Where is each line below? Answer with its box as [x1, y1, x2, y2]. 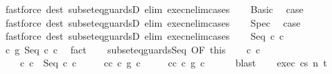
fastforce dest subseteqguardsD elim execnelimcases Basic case [5, 2, 304, 16]
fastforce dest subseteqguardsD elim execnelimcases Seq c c [5, 29, 284, 43]
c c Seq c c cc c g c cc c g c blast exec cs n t [19, 56, 327, 70]
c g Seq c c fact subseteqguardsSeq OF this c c [5, 42, 261, 56]
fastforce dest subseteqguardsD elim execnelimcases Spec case [5, 15, 301, 29]
